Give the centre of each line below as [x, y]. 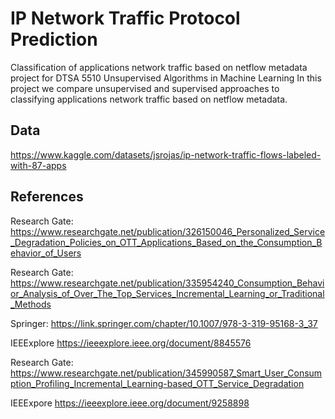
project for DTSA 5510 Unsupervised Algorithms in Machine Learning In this [166, 78]
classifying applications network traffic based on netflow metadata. [149, 99]
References [47, 197]
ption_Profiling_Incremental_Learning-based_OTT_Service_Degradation [157, 383]
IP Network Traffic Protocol [125, 18]
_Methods [31, 304]
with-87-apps [38, 165]
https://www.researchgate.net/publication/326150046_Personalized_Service [168, 231]
